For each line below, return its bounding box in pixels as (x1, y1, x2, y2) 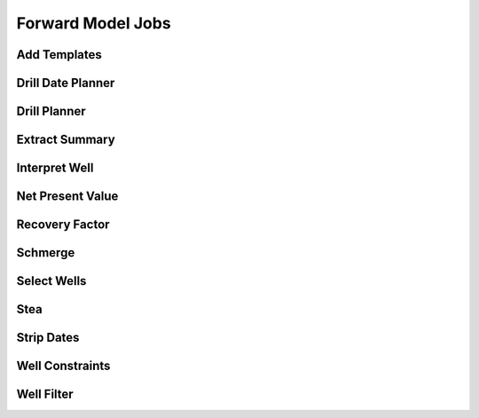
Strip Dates (16, 330, 80, 345)
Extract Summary (16, 132, 115, 147)
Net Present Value (16, 189, 119, 204)
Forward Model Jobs (16, 13, 172, 33)
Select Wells (16, 273, 87, 288)
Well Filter (16, 387, 75, 402)
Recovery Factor (16, 217, 110, 233)
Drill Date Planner (16, 75, 115, 91)
